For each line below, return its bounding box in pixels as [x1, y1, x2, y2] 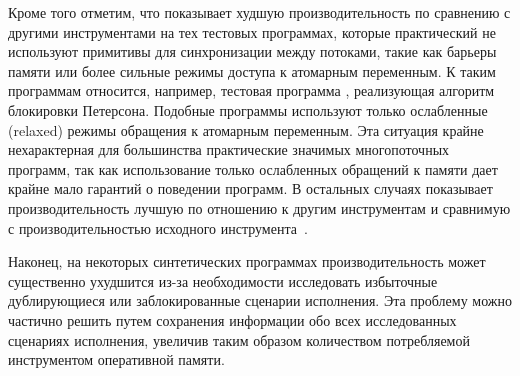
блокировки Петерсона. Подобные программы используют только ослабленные [8, 99, 488, 120]
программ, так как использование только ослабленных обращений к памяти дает [8, 158, 498, 179]
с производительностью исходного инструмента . [8, 217, 308, 238]
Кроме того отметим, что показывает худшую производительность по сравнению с [8, 2, 511, 22]
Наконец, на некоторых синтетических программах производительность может [8, 251, 486, 272]
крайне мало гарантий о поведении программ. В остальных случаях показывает [8, 178, 493, 199]
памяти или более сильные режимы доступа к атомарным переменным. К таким [8, 60, 496, 81]
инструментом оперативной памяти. [8, 349, 225, 370]
